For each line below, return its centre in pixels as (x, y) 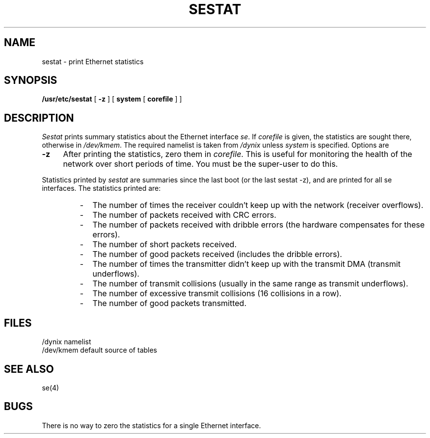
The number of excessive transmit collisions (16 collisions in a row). (217, 294)
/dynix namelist (67, 342)
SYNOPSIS (31, 80)
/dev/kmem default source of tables (100, 350)
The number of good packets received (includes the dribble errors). (217, 254)
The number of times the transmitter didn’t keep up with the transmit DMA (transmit (246, 264)
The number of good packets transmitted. (170, 303)
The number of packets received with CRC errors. (184, 215)
